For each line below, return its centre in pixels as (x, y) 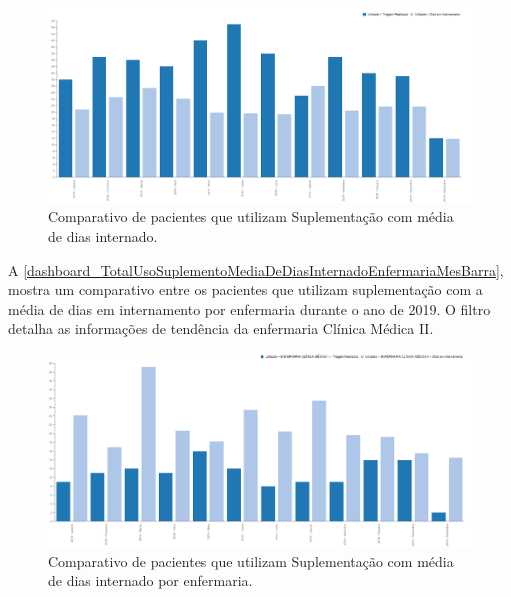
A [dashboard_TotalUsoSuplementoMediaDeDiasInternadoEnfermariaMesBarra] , (256, 269)
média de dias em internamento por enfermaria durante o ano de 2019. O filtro (249, 308)
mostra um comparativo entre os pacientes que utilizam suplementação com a (245, 289)
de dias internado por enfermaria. (150, 580)
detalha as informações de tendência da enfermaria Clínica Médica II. (221, 328)
